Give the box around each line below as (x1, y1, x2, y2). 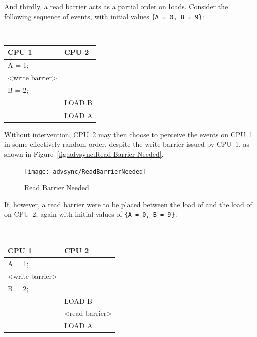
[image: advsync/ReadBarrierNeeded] (24, 168, 147, 175)
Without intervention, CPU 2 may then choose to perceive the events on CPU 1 (4, 129, 253, 139)
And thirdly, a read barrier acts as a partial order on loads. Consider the (4, 1, 228, 11)
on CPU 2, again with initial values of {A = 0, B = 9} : (4, 209, 177, 219)
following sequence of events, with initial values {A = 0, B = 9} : (4, 11, 204, 21)
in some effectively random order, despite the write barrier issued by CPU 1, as (4, 139, 250, 149)
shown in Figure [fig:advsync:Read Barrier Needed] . (4, 148, 164, 159)
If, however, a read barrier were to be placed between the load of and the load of (4, 199, 252, 209)
